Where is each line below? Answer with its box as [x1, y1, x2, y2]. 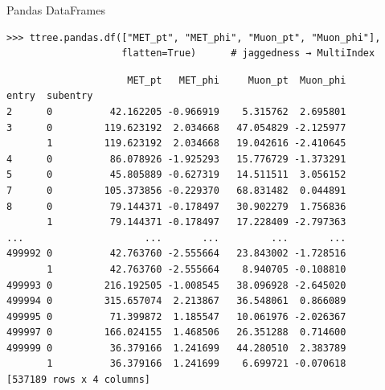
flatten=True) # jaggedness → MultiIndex [121, 47, 375, 60]
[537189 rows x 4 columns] [6, 374, 150, 386]
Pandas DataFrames [6, 2, 105, 18]
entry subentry [6, 90, 93, 102]
